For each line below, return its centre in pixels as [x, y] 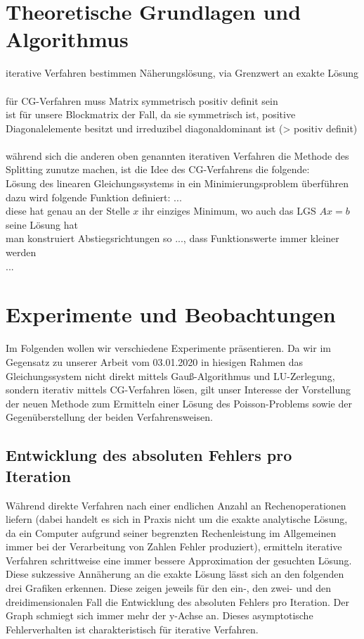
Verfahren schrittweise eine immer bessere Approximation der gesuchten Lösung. [179, 560]
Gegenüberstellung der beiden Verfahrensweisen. [109, 417]
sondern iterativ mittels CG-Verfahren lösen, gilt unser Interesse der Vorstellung [178, 390]
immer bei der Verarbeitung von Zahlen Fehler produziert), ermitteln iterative [174, 546]
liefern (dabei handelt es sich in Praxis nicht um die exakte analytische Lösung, [177, 519]
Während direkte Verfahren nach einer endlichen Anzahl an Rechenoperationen [176, 505]
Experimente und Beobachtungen [171, 314]
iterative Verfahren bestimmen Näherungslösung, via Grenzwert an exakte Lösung [182, 73]
